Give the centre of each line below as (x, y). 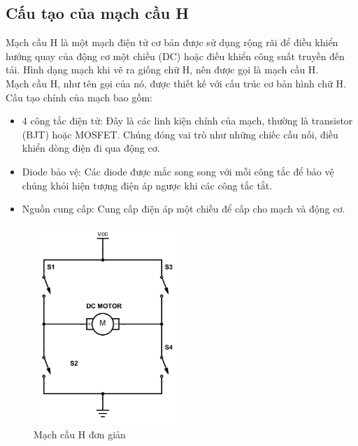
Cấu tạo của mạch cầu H (98, 13)
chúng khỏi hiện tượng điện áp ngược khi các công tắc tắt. (147, 185)
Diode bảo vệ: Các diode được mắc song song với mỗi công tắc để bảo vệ (178, 171)
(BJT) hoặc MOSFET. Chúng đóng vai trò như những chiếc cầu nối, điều (180, 134)
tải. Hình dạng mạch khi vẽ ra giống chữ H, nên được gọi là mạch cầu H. (162, 70)
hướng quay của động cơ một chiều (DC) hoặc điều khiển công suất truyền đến (175, 56)
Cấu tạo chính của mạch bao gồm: (79, 97)
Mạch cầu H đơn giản (80, 434)
